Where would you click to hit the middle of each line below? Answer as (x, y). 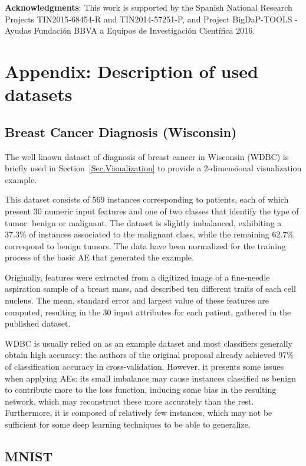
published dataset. (38, 323)
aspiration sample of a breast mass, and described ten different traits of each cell (150, 289)
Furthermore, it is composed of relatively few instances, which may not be (139, 413)
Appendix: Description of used (131, 71)
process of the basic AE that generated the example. (99, 257)
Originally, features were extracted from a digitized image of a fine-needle (137, 277)
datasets (39, 94)
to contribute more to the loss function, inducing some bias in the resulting (141, 390)
